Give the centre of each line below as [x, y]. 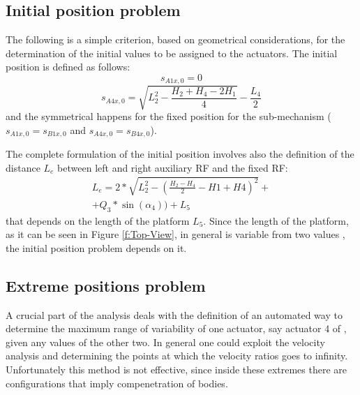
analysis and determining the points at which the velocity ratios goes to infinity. [177, 356]
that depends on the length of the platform [98, 220]
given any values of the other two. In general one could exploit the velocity [165, 342]
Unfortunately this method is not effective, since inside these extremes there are [177, 369]
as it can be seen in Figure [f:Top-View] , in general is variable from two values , [175, 234]
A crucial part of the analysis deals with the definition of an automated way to [174, 314]
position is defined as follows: [68, 67]
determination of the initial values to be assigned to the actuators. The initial [172, 53]
